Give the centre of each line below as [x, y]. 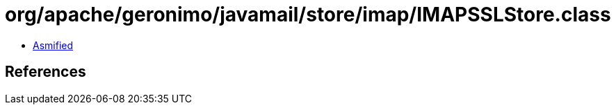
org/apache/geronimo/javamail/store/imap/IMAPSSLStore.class [308, 15]
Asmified [53, 45]
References [46, 72]
